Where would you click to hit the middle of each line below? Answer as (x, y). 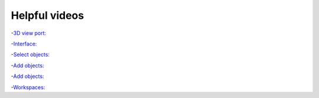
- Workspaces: (28, 87)
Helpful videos (48, 15)
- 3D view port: (29, 33)
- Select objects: (30, 55)
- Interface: (24, 44)
